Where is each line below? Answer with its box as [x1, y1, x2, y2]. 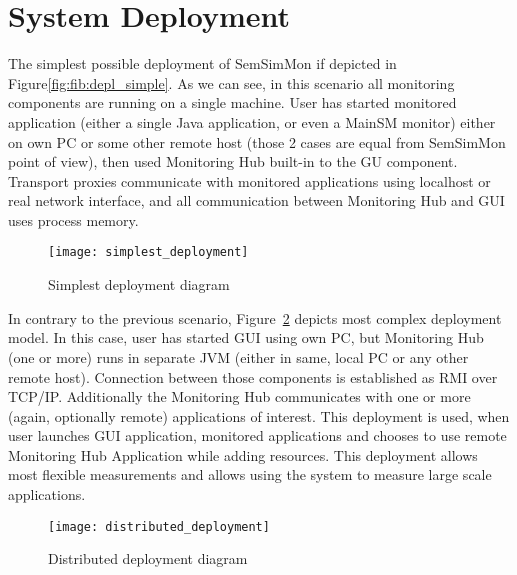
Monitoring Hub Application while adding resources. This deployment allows [8, 444, 478, 465]
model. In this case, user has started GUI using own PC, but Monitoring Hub [8, 327, 484, 348]
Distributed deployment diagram [48, 548, 248, 569]
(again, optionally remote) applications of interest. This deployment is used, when [8, 405, 510, 426]
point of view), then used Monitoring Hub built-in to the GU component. [8, 151, 458, 172]
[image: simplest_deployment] [48, 245, 249, 260]
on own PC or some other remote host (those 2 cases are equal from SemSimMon [8, 131, 506, 152]
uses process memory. [8, 209, 139, 230]
